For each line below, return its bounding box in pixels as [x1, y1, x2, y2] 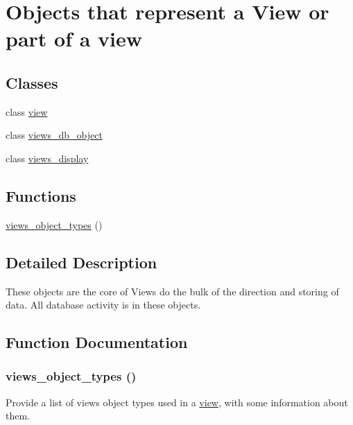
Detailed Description [6, 251, 157, 272]
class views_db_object [6, 128, 103, 142]
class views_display [6, 150, 89, 165]
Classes [6, 71, 58, 93]
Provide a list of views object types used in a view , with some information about [6, 394, 348, 409]
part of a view [6, 24, 143, 53]
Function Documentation [6, 331, 188, 353]
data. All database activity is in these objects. [6, 297, 201, 312]
